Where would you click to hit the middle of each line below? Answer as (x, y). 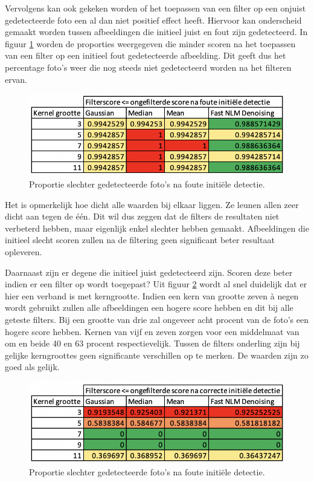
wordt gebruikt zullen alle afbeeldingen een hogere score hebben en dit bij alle (149, 308)
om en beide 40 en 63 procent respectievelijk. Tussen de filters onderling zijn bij (152, 343)
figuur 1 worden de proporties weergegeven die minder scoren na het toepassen (150, 43)
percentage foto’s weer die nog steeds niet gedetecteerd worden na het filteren (148, 67)
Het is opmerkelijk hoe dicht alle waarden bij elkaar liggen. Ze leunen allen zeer (152, 204)
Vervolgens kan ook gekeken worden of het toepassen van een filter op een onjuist (155, 8)
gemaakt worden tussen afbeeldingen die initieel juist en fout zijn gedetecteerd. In (156, 32)
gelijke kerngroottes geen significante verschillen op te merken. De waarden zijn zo (157, 355)
